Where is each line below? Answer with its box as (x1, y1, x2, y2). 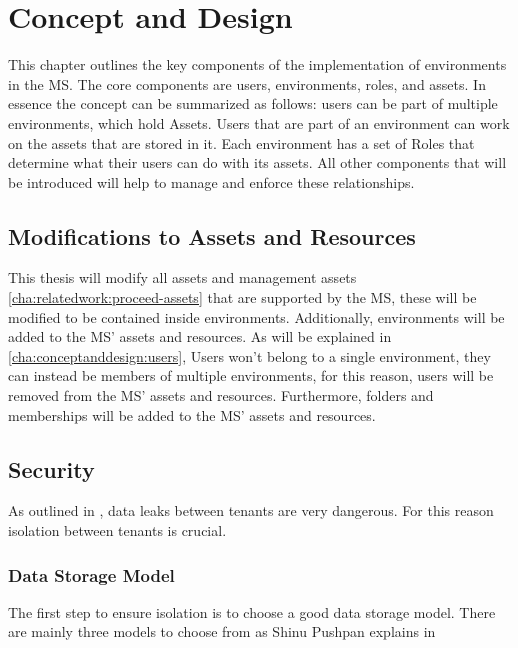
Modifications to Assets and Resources (8, 220, 416, 251)
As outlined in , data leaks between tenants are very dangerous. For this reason (8, 500, 494, 521)
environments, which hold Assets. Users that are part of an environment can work (8, 112, 510, 133)
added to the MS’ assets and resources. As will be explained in (8, 326, 392, 347)
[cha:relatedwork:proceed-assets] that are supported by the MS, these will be (8, 287, 477, 308)
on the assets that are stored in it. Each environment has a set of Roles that (8, 132, 475, 153)
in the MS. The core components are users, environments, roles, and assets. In (8, 73, 486, 94)
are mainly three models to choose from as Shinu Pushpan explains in (8, 621, 436, 642)
